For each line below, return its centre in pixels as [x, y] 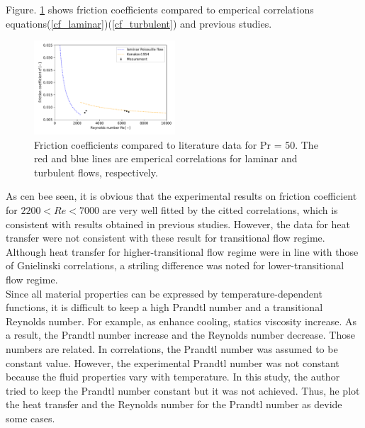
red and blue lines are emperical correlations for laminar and [166, 158]
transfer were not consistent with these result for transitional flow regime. [165, 238]
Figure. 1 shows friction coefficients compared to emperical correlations [160, 9]
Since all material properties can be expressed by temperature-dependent [164, 293]
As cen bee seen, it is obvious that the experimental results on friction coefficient [181, 196]
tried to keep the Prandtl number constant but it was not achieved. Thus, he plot [183, 390]
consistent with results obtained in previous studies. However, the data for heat [178, 224]
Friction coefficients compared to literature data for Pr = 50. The [176, 144]
